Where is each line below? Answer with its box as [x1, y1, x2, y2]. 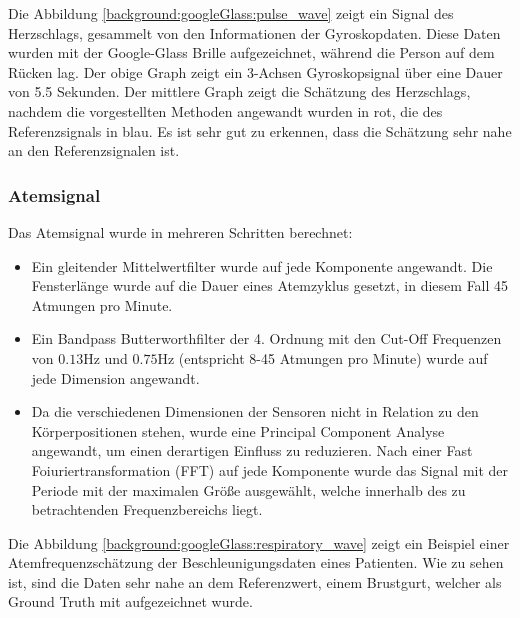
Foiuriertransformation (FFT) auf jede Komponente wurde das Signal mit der [31, 459, 509, 480]
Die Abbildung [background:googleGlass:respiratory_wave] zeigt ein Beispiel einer [8, 532, 510, 553]
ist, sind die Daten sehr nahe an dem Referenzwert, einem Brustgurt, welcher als [8, 571, 502, 592]
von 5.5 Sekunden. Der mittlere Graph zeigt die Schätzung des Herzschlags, [8, 81, 471, 102]
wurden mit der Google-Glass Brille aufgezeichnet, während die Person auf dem [8, 42, 495, 63]
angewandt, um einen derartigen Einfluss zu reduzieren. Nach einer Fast [31, 440, 473, 461]
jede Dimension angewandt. [31, 367, 200, 388]
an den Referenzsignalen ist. [8, 140, 180, 161]
